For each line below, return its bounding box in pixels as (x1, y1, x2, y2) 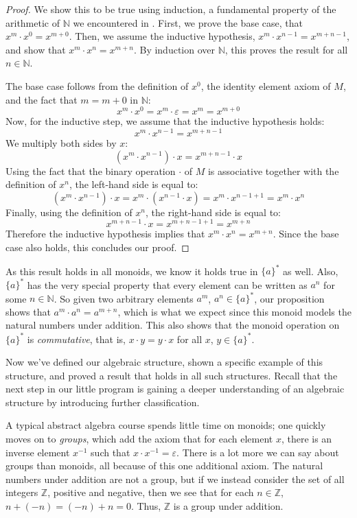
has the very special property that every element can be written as (27, 277, 308, 292)
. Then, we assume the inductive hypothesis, (69, 29, 255, 43)
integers (5, 485, 38, 499)
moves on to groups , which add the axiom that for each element (5, 432, 273, 446)
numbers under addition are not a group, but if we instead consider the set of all (5, 471, 345, 486)
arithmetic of (5, 15, 60, 30)
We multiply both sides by (5, 135, 117, 150)
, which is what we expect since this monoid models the (117, 304, 352, 318)
